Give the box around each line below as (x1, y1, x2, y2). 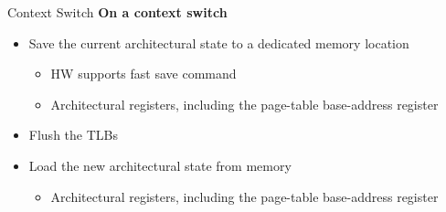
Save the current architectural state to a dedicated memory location (28, 33, 409, 52)
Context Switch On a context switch (7, 3, 228, 21)
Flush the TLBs (28, 125, 118, 144)
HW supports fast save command (50, 64, 237, 83)
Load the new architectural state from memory (28, 155, 292, 175)
